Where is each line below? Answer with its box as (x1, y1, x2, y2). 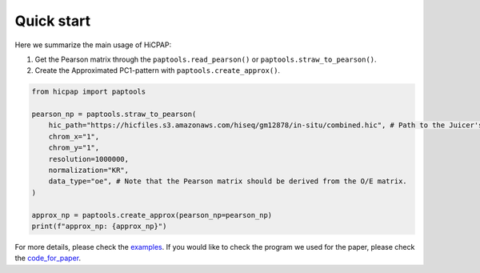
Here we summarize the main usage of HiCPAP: (14, 40, 172, 50)
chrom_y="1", (48, 143, 100, 152)
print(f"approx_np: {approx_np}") (31, 222, 167, 231)
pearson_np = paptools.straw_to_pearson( (31, 110, 197, 119)
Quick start (14, 12, 91, 30)
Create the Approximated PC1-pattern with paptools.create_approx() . (34, 66, 280, 75)
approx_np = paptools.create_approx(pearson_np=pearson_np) (31, 211, 273, 219)
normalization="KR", (48, 166, 130, 175)
